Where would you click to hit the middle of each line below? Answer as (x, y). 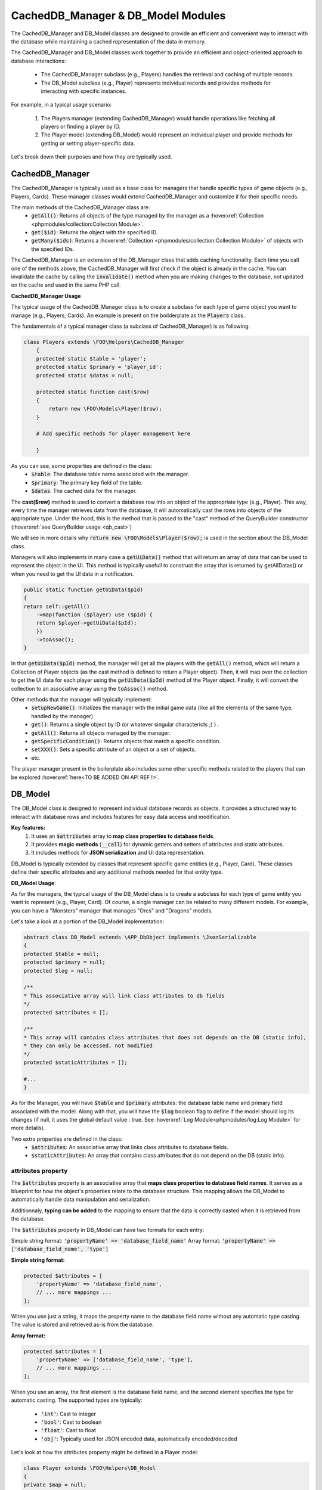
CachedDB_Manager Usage (46, 296)
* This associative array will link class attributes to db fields (124, 996)
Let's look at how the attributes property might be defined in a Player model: (105, 1452)
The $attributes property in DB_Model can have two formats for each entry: (108, 1230)
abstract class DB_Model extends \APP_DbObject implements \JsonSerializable (140, 938)
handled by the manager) (62, 716)
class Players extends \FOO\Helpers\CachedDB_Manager (104, 342)
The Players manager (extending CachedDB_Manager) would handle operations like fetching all (158, 118)
